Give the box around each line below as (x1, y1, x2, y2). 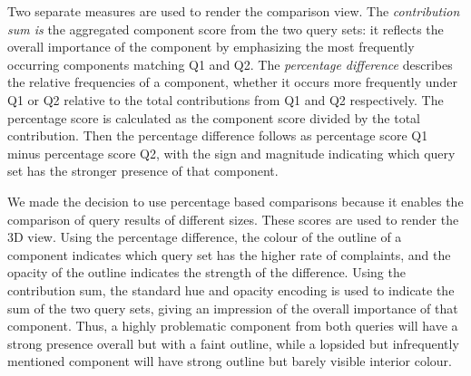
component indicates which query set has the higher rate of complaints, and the (7, 245, 451, 264)
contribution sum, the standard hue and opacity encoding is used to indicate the (7, 280, 455, 299)
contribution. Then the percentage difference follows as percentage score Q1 (7, 126, 428, 145)
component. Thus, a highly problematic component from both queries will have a (7, 316, 458, 335)
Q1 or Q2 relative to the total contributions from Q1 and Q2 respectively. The (7, 90, 444, 109)
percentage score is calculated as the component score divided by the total (7, 108, 420, 127)
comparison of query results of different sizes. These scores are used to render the (7, 209, 459, 228)
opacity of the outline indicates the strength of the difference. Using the (7, 263, 406, 282)
